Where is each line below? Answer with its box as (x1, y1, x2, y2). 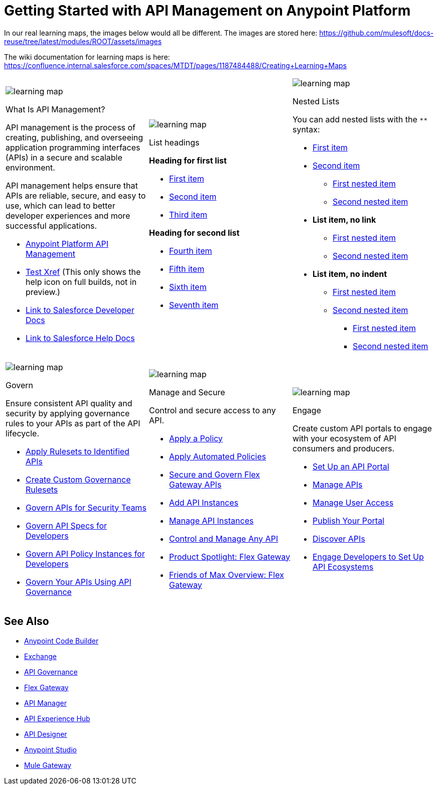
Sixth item (169, 281, 207, 292)
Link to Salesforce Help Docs (26, 333, 135, 343)
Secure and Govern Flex (169, 469, 260, 480)
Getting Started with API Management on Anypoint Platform (4, 2, 411, 19)
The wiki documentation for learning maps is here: (4, 52, 170, 61)
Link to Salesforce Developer (26, 304, 134, 315)
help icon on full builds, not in (26, 276, 137, 287)
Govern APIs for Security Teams (26, 502, 147, 513)
